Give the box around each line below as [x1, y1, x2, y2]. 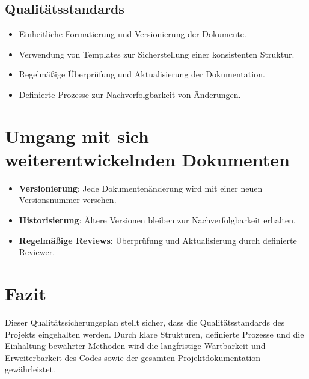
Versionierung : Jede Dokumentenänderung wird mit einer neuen [19, 181, 263, 194]
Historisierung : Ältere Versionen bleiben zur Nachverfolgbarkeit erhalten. [19, 214, 296, 226]
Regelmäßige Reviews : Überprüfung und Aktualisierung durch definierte [19, 234, 297, 246]
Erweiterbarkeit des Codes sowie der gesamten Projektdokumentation [5, 351, 261, 363]
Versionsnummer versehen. [19, 193, 117, 206]
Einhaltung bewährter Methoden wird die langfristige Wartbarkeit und [5, 339, 266, 352]
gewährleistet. [5, 363, 55, 375]
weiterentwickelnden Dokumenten [5, 147, 290, 171]
